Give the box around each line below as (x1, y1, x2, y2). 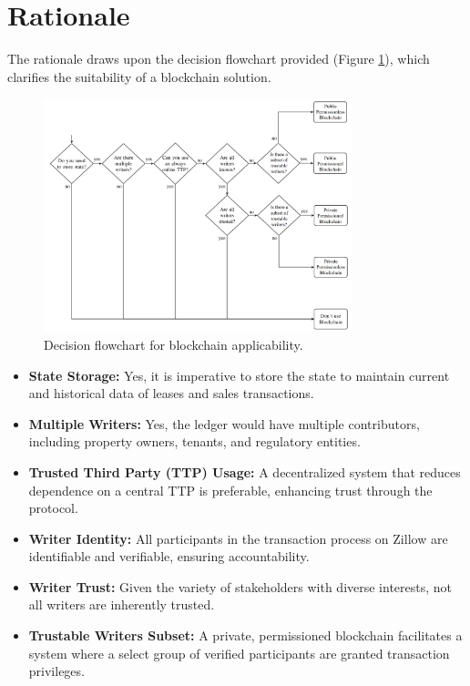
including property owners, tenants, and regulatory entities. (28, 432, 361, 451)
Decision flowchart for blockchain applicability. (44, 334, 303, 353)
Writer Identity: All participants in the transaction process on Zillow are (28, 528, 448, 548)
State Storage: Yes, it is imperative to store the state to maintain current (28, 365, 450, 384)
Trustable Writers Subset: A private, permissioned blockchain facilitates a (28, 626, 463, 645)
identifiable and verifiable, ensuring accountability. (28, 547, 310, 566)
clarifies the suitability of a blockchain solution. (7, 67, 271, 86)
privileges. (28, 661, 85, 681)
